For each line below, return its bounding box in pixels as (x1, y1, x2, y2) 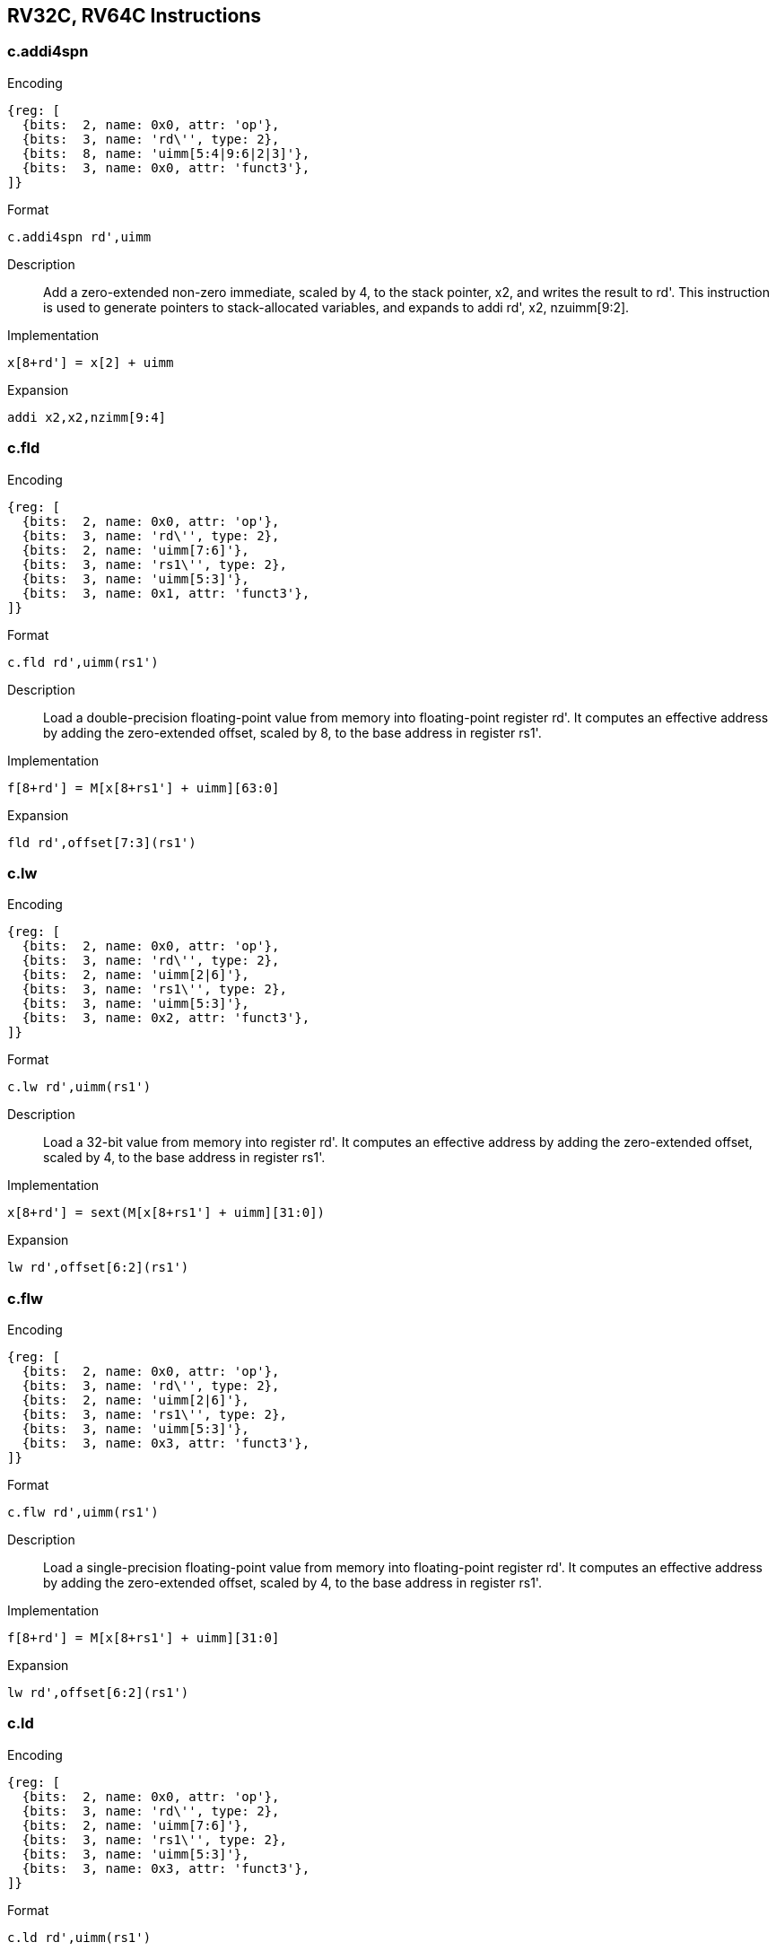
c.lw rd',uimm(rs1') (7, 1080, 152, 1095)
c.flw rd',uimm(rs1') (7, 1505, 159, 1520)
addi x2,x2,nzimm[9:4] (7, 409, 167, 424)
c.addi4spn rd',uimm (7, 229, 152, 244)
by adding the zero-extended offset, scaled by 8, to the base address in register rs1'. (43, 724, 542, 740)
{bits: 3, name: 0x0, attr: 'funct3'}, (22, 160, 310, 175)
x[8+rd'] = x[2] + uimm (7, 354, 174, 370)
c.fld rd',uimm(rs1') (7, 654, 159, 669)
